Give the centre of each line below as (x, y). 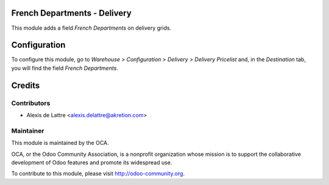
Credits (26, 85)
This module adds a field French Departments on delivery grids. (91, 28)
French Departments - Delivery (72, 13)
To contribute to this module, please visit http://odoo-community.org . (98, 173)
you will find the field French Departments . (65, 68)
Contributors (31, 103)
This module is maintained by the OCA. (60, 143)
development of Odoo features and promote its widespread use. (92, 162)
